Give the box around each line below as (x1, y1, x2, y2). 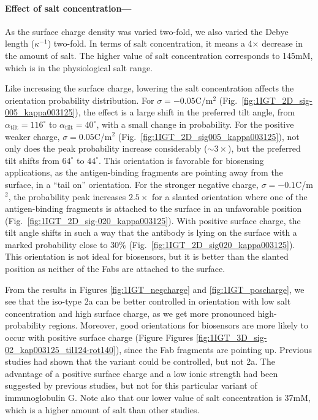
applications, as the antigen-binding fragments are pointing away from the (5, 166, 283, 179)
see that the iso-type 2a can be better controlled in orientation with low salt (5, 295, 291, 308)
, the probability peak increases (8, 190, 126, 203)
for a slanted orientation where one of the (152, 190, 308, 203)
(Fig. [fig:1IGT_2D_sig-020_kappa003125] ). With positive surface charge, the (5, 214, 301, 227)
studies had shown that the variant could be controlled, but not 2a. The (5, 355, 275, 368)
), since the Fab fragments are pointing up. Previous (115, 343, 312, 356)
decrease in (262, 37, 303, 50)
